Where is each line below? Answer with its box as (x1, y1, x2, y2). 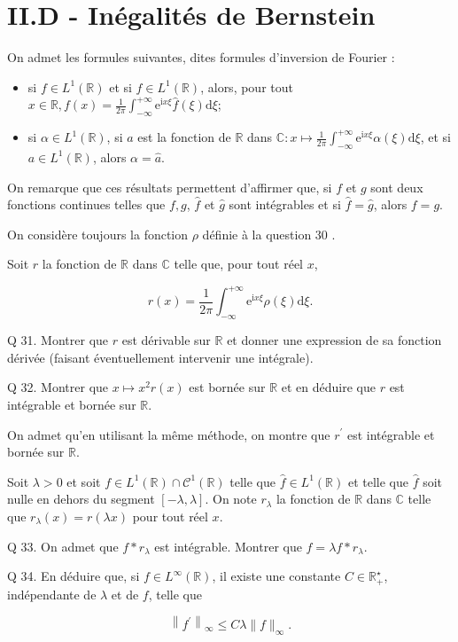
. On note (205, 489, 257, 508)
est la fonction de (137, 128, 231, 146)
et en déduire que (281, 378, 376, 396)
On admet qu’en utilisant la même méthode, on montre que (7, 425, 330, 443)
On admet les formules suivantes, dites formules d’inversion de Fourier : (7, 48, 395, 67)
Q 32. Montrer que (7, 378, 109, 396)
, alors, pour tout (200, 77, 293, 96)
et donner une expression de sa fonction (227, 331, 442, 349)
